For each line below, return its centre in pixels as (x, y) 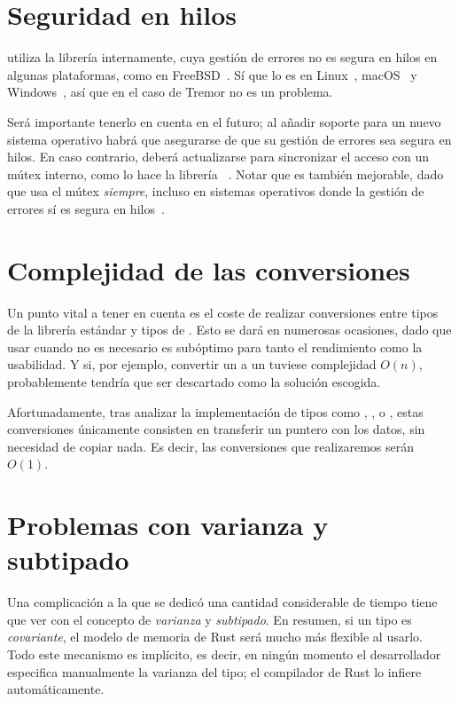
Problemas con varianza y (168, 525)
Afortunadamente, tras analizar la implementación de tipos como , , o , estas (215, 411)
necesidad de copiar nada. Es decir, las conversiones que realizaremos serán (211, 446)
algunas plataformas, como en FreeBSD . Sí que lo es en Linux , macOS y (212, 74)
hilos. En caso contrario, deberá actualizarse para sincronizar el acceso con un (218, 157)
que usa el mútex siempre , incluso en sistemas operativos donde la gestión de (216, 191)
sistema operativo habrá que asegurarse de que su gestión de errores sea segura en (229, 139)
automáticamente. (56, 689)
